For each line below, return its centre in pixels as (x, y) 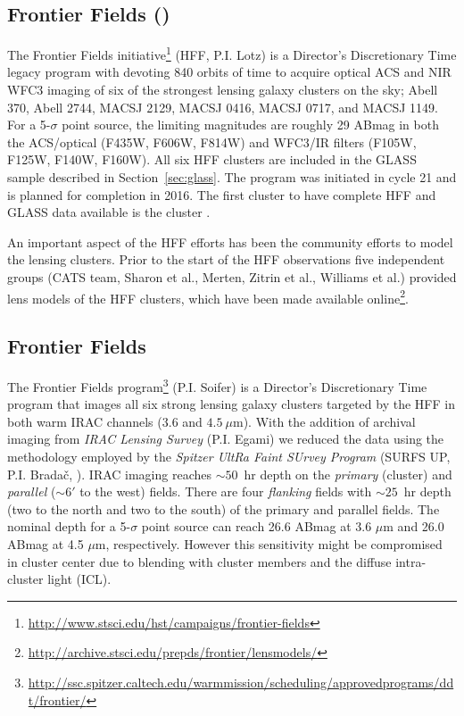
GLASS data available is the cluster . (109, 212)
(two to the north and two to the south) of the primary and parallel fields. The (224, 508)
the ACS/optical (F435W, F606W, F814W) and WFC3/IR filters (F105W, (212, 142)
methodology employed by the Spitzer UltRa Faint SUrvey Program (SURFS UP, (229, 457)
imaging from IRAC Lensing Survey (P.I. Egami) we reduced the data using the (226, 439)
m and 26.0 (414, 526)
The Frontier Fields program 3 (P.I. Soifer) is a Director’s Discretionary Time (217, 385)
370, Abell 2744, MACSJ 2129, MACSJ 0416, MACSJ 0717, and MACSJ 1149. (223, 107)
